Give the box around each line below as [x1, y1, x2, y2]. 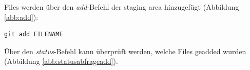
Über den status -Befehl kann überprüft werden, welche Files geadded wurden [4, 45, 246, 56]
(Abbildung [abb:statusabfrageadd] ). [4, 56, 118, 66]
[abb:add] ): [4, 11, 39, 22]
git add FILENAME [4, 31, 63, 38]
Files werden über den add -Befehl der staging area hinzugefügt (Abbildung [4, 2, 239, 12]
